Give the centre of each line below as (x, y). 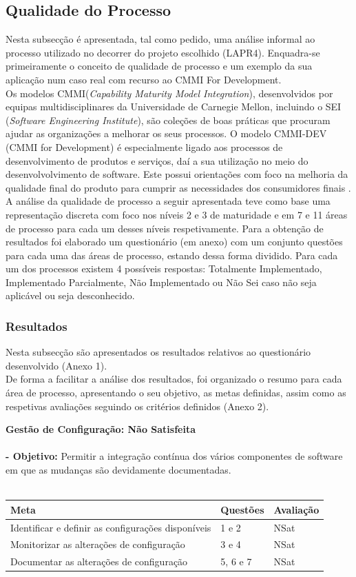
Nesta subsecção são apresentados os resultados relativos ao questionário (158, 352)
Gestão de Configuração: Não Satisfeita (101, 429)
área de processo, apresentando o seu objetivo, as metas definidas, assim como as (176, 393)
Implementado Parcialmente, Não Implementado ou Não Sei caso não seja (161, 282)
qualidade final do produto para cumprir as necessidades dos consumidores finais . (178, 187)
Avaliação (296, 509)
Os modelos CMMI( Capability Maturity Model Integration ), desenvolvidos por (169, 93)
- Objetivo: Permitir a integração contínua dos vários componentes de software (174, 456)
